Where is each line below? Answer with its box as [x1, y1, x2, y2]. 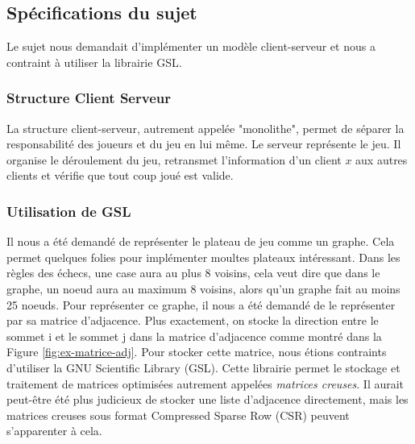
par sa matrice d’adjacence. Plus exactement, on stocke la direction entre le [6, 312, 379, 329]
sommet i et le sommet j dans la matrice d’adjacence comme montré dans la [6, 327, 382, 344]
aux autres [355, 151, 408, 168]
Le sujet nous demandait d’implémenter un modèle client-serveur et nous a [6, 38, 376, 55]
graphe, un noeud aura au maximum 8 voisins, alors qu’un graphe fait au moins [6, 280, 400, 297]
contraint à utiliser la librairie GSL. [6, 53, 182, 70]
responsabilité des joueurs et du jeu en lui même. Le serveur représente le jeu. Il [6, 135, 401, 152]
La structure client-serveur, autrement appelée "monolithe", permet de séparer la [6, 119, 405, 136]
